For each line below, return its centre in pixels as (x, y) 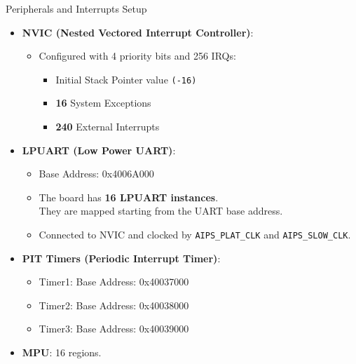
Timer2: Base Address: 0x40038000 (114, 305)
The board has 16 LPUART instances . (129, 197)
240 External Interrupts (108, 127)
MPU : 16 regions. (62, 352)
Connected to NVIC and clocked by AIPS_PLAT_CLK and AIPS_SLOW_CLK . (195, 234)
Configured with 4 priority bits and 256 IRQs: (137, 56)
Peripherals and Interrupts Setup (76, 8)
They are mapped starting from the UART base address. (161, 211)
